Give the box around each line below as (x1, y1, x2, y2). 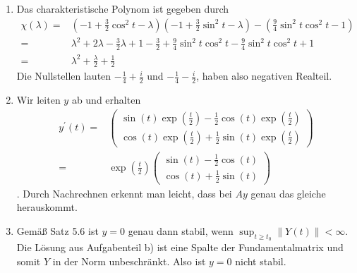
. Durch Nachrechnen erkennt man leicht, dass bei (16, 186, 232, 200)
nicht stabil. (235, 253, 286, 268)
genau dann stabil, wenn (128, 223, 234, 238)
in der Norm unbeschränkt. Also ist (52, 253, 206, 268)
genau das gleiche (250, 186, 326, 200)
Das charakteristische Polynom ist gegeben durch (16, 1, 229, 16)
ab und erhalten (71, 92, 141, 107)
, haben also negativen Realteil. (196, 68, 332, 83)
